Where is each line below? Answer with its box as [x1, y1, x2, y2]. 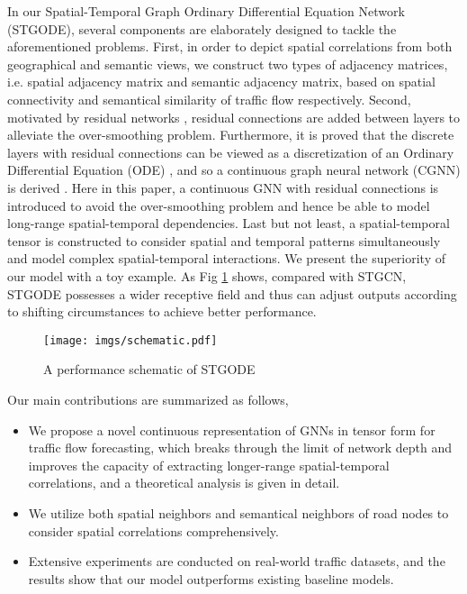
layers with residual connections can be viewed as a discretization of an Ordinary [7, 142, 454, 161]
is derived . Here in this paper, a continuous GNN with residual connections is [7, 178, 439, 196]
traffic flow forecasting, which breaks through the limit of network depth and [28, 438, 452, 457]
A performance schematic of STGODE [43, 360, 256, 379]
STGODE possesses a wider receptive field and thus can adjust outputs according [7, 284, 457, 303]
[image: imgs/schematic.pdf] [43, 334, 218, 347]
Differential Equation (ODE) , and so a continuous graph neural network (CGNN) [7, 160, 461, 179]
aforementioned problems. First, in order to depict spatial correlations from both [7, 37, 453, 56]
